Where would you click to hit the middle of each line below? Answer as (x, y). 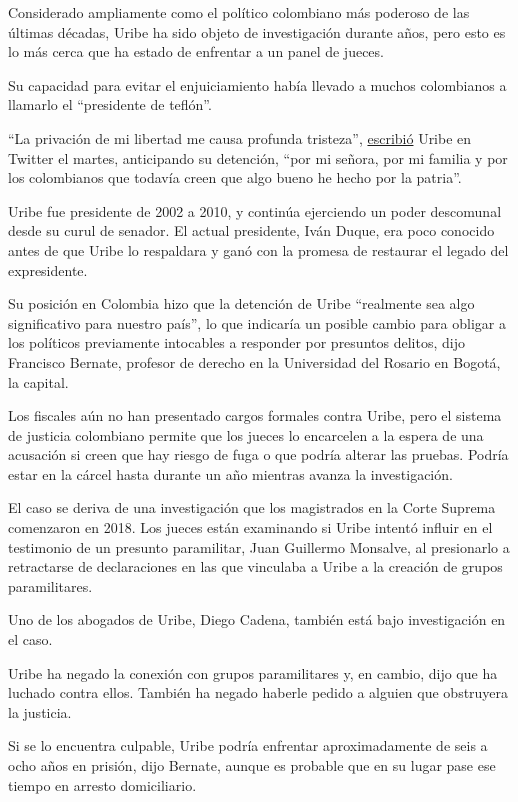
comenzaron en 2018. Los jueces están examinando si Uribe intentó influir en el (250, 527)
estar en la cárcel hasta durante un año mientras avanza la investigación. (230, 473)
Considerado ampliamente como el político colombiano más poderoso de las (239, 12)
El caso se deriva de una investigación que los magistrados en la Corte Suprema (252, 507)
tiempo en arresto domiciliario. (102, 784)
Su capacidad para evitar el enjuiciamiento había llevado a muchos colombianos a (257, 84)
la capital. (38, 381)
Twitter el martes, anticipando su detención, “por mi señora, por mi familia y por (258, 157)
